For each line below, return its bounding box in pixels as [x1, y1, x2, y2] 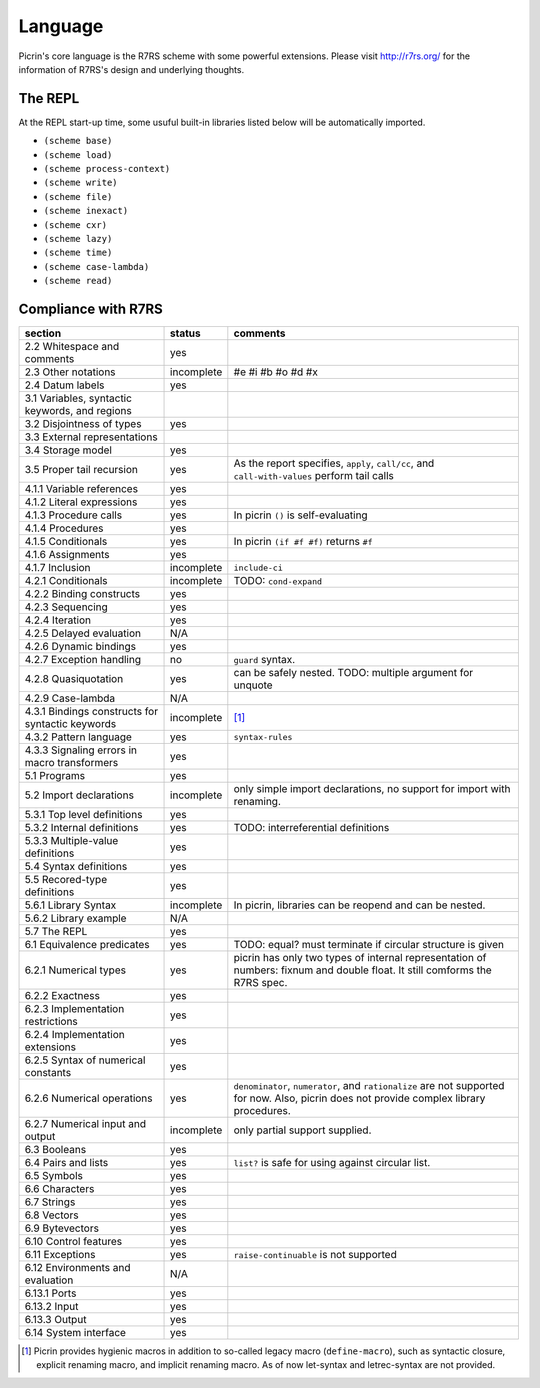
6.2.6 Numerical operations [24, 1091, 154, 1105]
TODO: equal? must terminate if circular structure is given [233, 938, 505, 952]
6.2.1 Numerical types [24, 963, 127, 977]
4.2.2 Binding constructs [24, 587, 141, 601]
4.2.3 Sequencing [24, 600, 109, 614]
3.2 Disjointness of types [24, 417, 142, 431]
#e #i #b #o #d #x [233, 365, 319, 379]
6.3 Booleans [24, 1143, 87, 1157]
